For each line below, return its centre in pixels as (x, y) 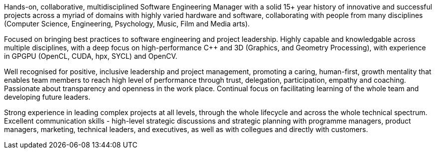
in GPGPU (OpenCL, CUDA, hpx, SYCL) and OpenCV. (91, 56)
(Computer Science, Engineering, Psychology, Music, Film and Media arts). (127, 24)
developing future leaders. (47, 97)
